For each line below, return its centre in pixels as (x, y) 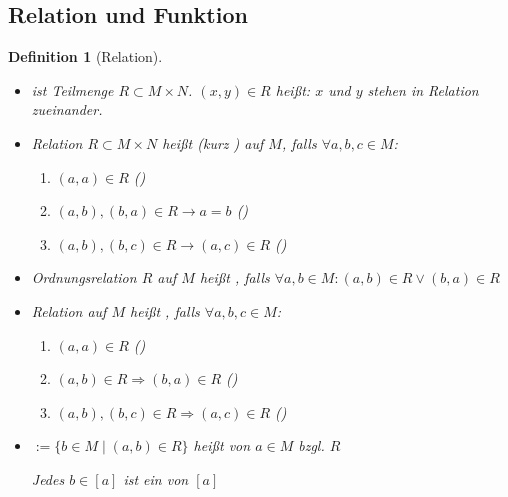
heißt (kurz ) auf (213, 142)
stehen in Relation (423, 89)
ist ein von (156, 478)
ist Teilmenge (72, 89)
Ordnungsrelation (84, 277)
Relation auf (69, 310)
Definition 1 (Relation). (85, 56)
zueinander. (67, 109)
